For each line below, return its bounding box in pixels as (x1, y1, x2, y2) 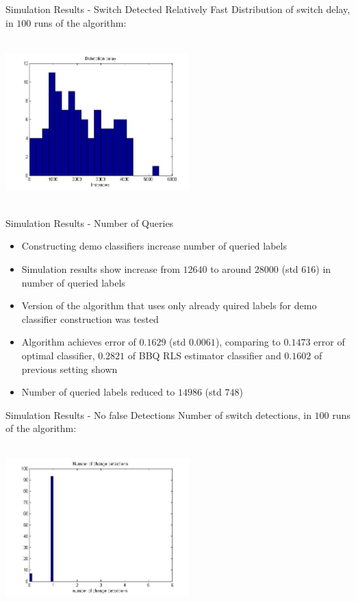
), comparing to (215, 335, 281, 349)
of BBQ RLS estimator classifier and (127, 348, 281, 362)
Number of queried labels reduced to (21, 385, 175, 399)
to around (210, 261, 252, 276)
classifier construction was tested (21, 311, 159, 326)
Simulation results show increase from (21, 261, 180, 276)
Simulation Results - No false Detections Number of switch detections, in (5, 407, 311, 422)
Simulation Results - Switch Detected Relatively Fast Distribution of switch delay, (5, 2, 351, 16)
